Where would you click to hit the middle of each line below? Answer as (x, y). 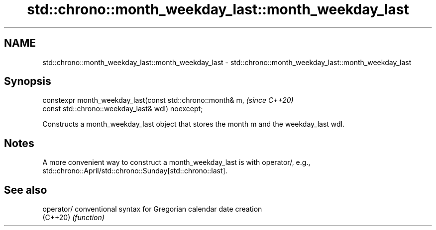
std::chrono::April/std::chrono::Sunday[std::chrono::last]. (135, 171)
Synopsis (28, 81)
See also (26, 190)
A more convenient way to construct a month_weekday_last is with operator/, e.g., (176, 162)
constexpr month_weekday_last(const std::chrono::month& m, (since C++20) (168, 100)
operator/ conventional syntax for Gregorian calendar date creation (152, 209)
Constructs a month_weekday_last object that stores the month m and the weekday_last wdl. (194, 124)
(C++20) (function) (73, 218)
